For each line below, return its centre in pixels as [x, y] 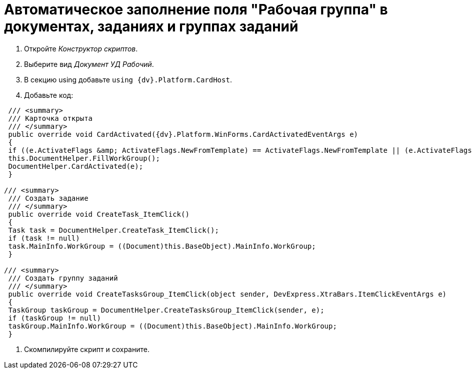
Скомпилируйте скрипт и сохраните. [87, 349]
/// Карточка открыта [50, 118]
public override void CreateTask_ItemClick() [99, 214]
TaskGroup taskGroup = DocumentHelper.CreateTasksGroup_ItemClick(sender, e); [166, 310]
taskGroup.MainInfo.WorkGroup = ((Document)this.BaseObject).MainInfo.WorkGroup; [172, 326]
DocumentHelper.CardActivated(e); [76, 166]
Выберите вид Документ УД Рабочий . [89, 64]
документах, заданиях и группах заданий [151, 26]
